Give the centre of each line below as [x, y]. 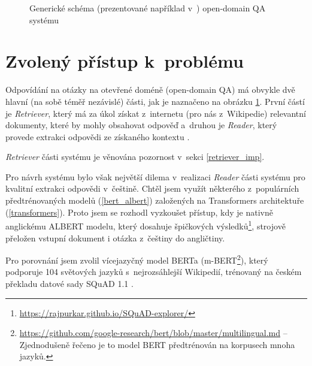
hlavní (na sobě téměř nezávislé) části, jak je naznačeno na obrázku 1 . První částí [155, 101]
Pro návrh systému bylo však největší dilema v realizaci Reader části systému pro [155, 176]
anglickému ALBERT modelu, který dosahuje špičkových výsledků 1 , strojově [146, 225]
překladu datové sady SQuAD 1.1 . [69, 283]
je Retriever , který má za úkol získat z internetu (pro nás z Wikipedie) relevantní [156, 113]
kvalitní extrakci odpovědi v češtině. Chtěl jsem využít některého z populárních [152, 188]
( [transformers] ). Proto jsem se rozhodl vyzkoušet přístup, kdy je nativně [139, 212]
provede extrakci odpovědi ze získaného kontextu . [98, 136]
